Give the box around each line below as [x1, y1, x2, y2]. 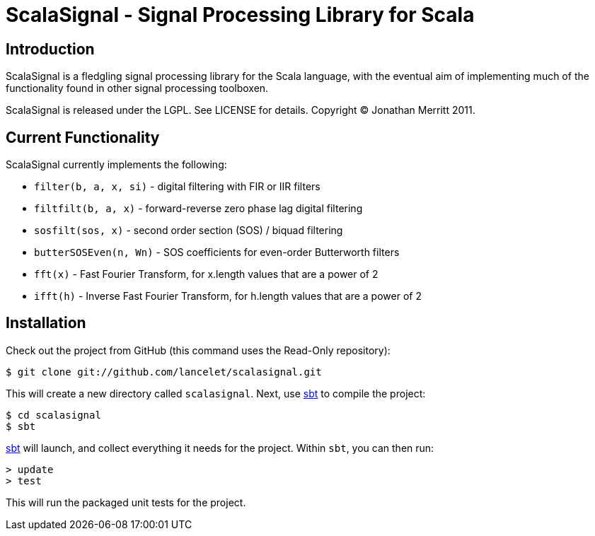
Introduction [6, 40, 95, 58]
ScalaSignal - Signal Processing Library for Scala [6, 3, 475, 27]
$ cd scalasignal [6, 409, 101, 421]
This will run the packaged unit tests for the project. [6, 496, 246, 508]
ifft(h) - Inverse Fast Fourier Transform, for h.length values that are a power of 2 [34, 290, 422, 303]
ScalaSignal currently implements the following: [6, 158, 227, 171]
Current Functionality [6, 128, 160, 146]
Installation [6, 314, 86, 332]
